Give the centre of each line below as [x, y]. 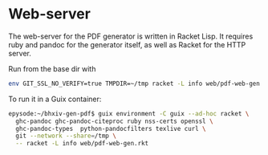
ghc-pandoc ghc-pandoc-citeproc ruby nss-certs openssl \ [115, 121]
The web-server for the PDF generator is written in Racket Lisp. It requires [131, 36]
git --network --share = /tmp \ [66, 136]
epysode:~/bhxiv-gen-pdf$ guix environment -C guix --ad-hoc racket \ [129, 113]
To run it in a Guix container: [55, 99]
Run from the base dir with [52, 68]
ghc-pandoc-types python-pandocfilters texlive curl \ [111, 128]
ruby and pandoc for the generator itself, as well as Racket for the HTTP [127, 44]
